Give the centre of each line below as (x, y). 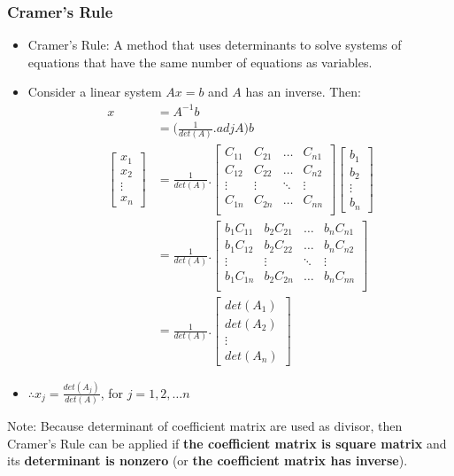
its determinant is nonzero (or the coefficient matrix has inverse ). (208, 460)
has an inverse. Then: (303, 92)
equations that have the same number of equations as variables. (200, 62)
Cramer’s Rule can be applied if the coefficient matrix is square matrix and (227, 443)
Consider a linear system (95, 92)
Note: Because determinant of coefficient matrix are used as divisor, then (205, 426)
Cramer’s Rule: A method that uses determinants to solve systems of (215, 45)
